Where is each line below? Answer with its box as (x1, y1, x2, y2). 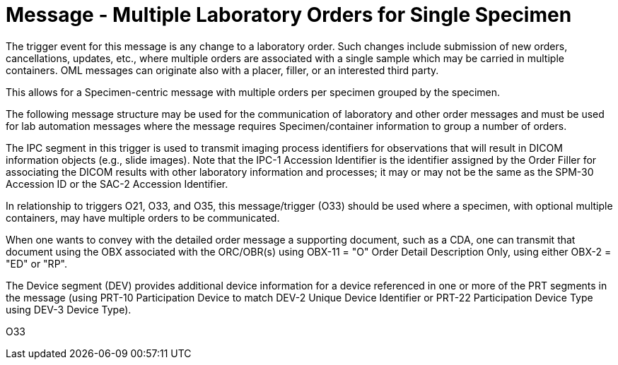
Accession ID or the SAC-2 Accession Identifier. (6, 177, 228, 190)
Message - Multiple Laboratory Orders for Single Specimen (6, 3, 572, 27)
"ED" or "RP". (6, 257, 67, 270)
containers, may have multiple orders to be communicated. (6, 211, 280, 224)
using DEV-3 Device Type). (6, 303, 132, 316)
